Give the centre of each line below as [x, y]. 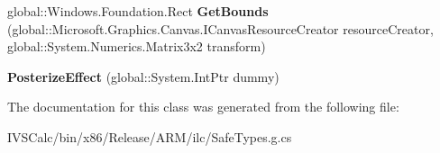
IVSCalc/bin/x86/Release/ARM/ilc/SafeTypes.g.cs [150, 136]
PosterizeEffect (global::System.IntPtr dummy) [143, 76]
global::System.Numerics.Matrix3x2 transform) [137, 46]
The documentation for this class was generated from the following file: [203, 107]
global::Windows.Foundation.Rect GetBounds [138, 11]
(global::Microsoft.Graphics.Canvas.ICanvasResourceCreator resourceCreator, [220, 28]
